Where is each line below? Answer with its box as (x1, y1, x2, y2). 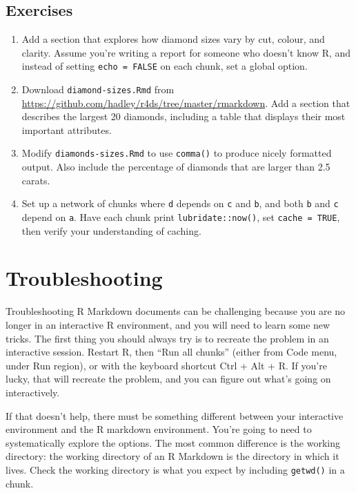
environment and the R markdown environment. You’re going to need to (6, 422, 312, 436)
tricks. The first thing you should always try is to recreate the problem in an (6, 331, 329, 345)
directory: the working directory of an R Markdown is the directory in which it (6, 449, 339, 463)
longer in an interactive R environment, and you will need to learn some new (6, 317, 330, 331)
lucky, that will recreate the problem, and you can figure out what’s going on (6, 371, 331, 386)
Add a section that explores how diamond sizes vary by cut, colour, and (21, 32, 325, 46)
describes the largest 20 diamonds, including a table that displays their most (21, 109, 346, 124)
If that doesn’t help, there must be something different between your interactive (6, 408, 344, 423)
